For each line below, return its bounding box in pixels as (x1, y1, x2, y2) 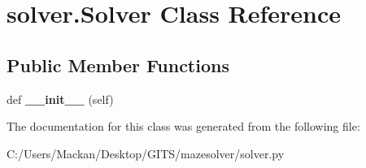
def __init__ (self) (7, 90, 114, 107)
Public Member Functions (7, 52, 229, 77)
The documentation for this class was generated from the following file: (7, 118, 360, 135)
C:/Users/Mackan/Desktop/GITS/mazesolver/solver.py (7, 144, 285, 162)
